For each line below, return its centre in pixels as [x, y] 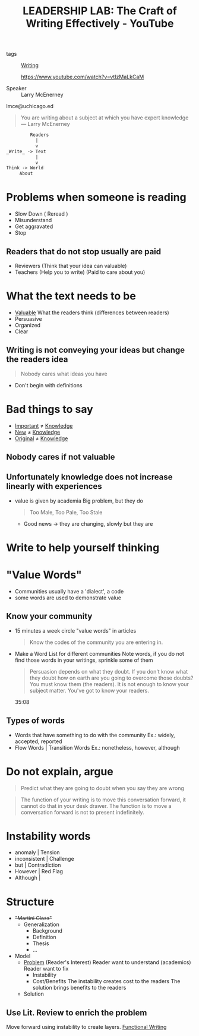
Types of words [36, 721]
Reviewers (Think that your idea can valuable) [71, 266]
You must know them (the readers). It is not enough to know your [109, 684]
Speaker [16, 89]
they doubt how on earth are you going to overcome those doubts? [111, 678]
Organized [27, 325]
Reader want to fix [46, 969]
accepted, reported [38, 741]
